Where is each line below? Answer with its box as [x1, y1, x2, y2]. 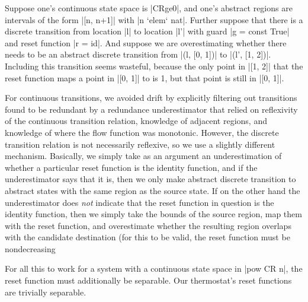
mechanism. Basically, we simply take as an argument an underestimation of [5, 150, 282, 162]
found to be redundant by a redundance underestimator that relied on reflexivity [5, 103, 298, 115]
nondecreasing [5, 242, 56, 255]
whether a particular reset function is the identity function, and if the [5, 161, 258, 173]
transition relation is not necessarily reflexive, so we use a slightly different [5, 138, 275, 150]
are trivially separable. [5, 285, 86, 298]
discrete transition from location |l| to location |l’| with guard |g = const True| [5, 25, 290, 37]
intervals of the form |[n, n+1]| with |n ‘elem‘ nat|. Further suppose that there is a [5, 13, 303, 26]
